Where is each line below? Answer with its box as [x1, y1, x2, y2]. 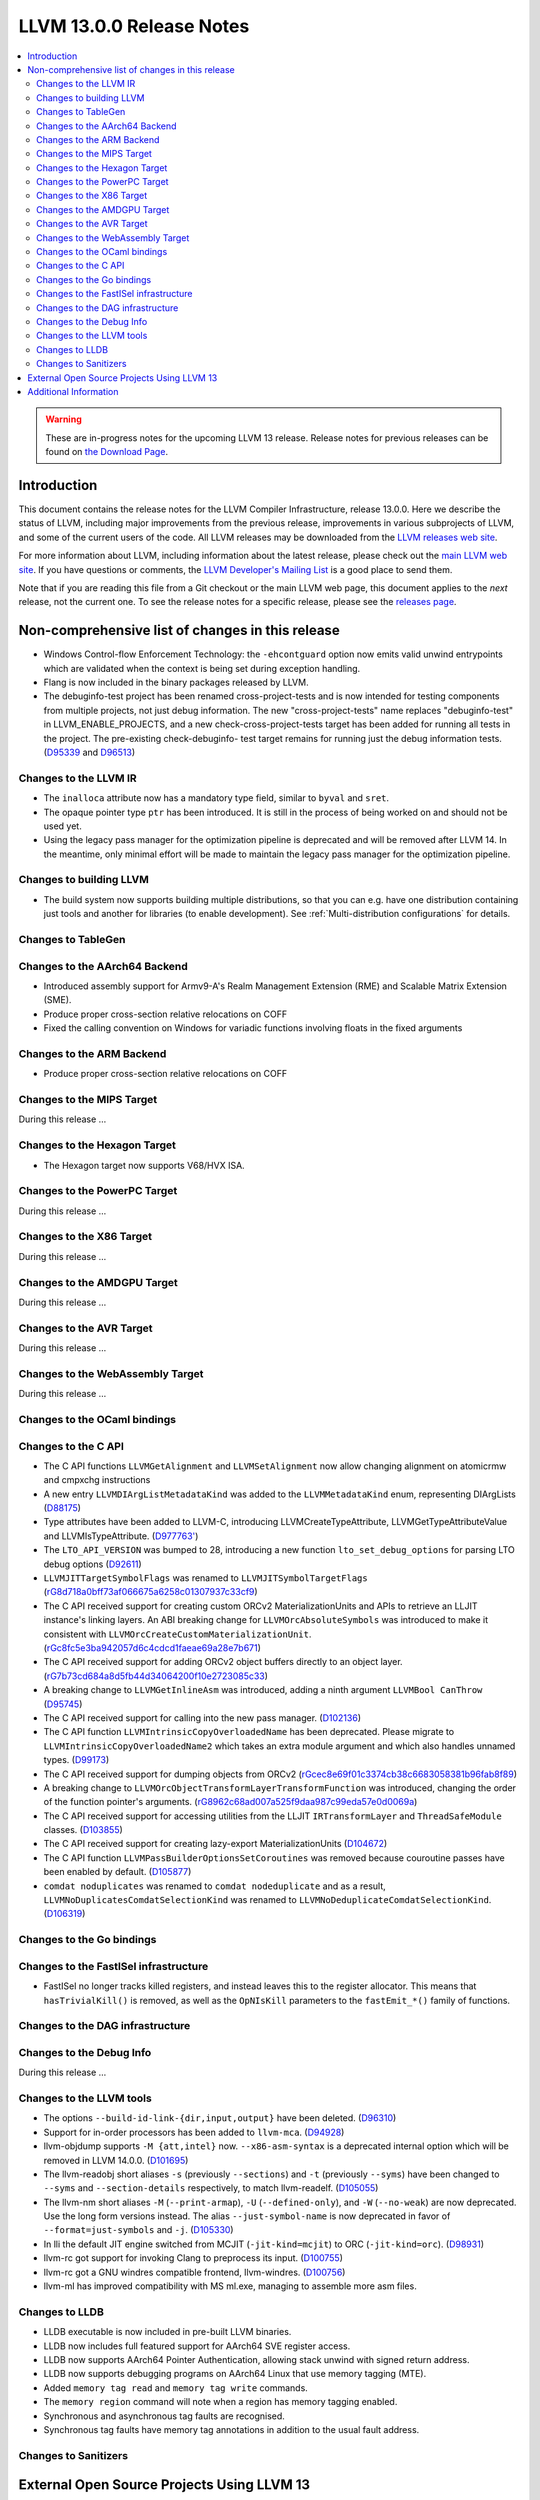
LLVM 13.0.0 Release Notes [18, 15, 250, 37]
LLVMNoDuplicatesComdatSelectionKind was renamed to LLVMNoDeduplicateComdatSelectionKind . [43, 1894, 492, 1906]
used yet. [43, 820, 82, 832]
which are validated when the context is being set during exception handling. [43, 662, 361, 674]
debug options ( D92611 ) [43, 1558, 142, 1570]
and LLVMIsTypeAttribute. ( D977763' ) [43, 1530, 199, 1542]
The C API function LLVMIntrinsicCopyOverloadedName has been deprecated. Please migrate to [43, 1726, 455, 1738]
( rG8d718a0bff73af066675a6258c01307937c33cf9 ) [43, 1586, 259, 1598]
